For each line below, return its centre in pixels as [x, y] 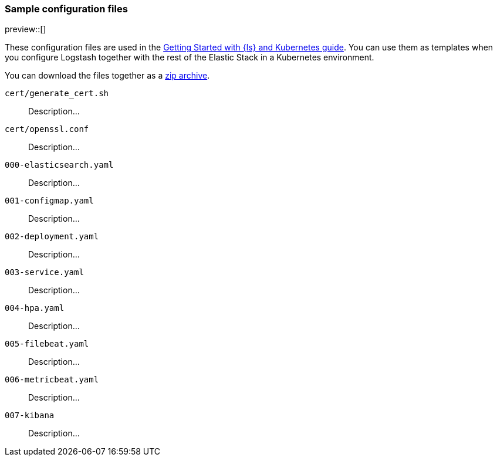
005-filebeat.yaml [47, 344]
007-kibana [30, 416]
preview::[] [26, 29]
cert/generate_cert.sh [57, 94]
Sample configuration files [66, 9]
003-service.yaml [44, 272]
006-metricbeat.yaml [52, 380]
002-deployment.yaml [52, 237]
